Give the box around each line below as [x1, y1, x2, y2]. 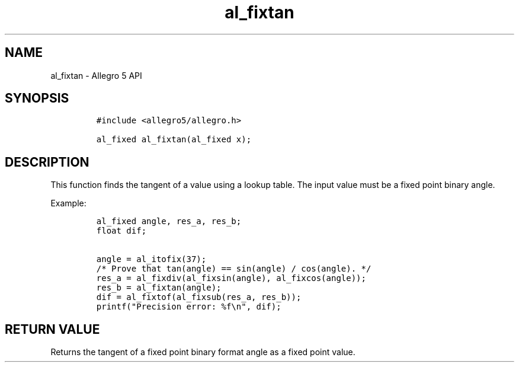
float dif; [96, 226, 147, 236]
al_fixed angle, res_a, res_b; [96, 216, 242, 226]
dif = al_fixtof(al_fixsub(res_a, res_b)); [96, 292, 302, 302]
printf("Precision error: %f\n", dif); [96, 302, 281, 312]
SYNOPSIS [5, 91, 69, 106]
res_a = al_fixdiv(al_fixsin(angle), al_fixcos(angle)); [96, 273, 366, 283]
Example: [50, 198, 86, 209]
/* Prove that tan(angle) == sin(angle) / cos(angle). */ [96, 264, 371, 274]
